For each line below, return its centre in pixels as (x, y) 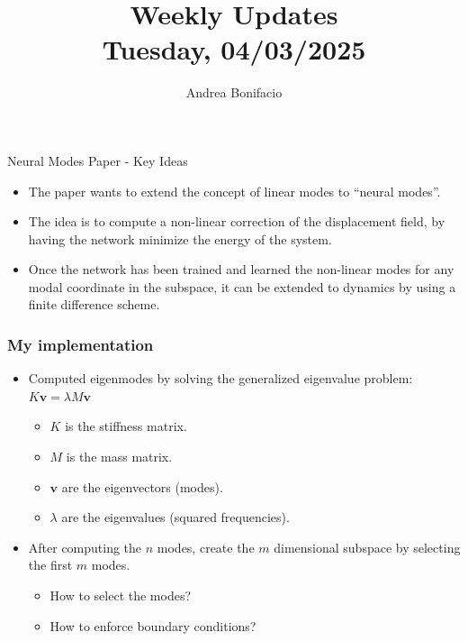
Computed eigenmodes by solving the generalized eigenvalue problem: (220, 378)
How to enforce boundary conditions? (153, 625)
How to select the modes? (121, 595)
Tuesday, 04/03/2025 (234, 49)
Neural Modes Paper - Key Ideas (98, 160)
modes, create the (206, 547)
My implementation (81, 344)
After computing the (85, 547)
